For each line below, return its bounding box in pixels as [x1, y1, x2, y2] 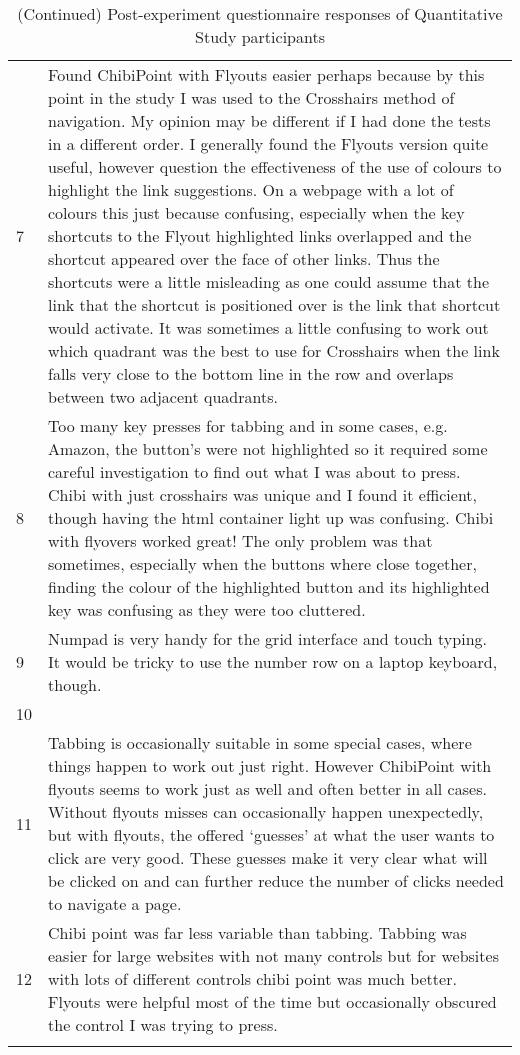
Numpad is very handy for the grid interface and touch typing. [48, 627, 488, 650]
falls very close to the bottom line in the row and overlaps [48, 362, 454, 385]
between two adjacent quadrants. [48, 385, 278, 408]
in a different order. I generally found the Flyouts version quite [48, 132, 489, 155]
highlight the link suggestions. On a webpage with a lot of [48, 178, 454, 201]
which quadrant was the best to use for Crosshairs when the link [48, 339, 500, 362]
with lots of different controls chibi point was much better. [48, 967, 457, 990]
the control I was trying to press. [48, 1013, 278, 1036]
